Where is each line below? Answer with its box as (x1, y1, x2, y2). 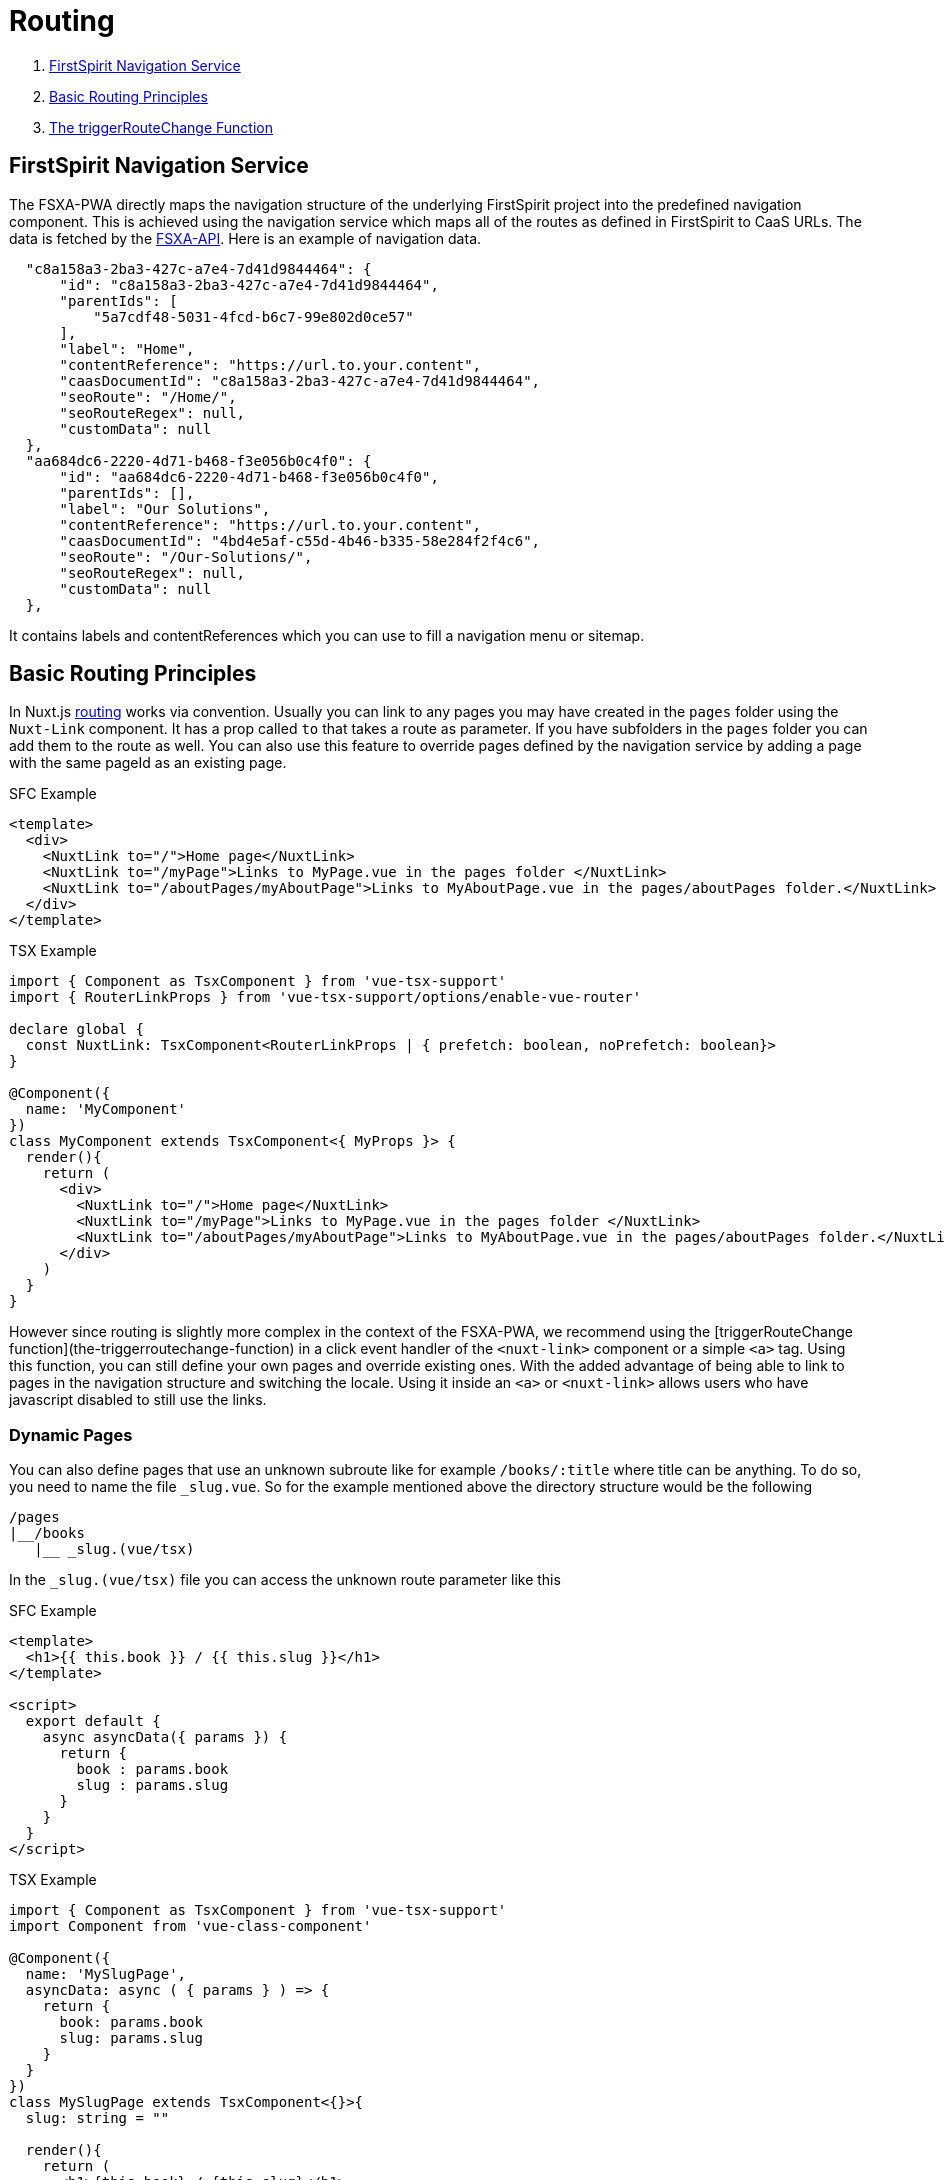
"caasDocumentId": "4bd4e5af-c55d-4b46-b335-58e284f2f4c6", (59, 532, 541, 549)
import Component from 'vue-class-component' (9, 1918, 372, 1935)
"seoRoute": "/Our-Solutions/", (59, 548, 313, 565)
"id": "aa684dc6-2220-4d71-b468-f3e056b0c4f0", (59, 468, 439, 485)
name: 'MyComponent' (25, 1101, 187, 1118)
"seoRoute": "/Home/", (59, 388, 237, 405)
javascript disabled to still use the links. (9, 1391, 267, 1409)
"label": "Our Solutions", (59, 500, 271, 517)
